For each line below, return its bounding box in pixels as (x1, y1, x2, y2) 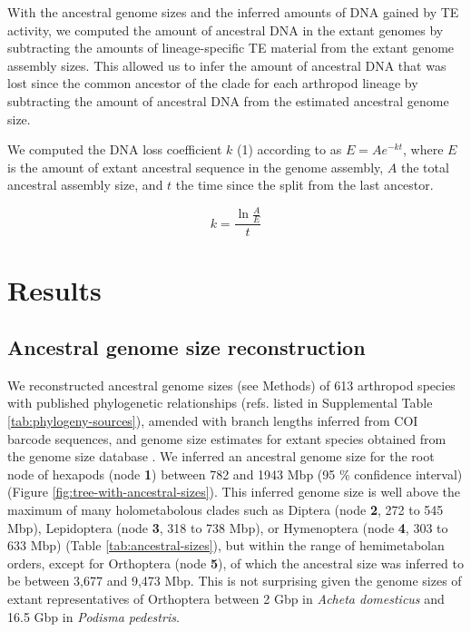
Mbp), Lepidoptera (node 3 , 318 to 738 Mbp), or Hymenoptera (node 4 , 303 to (7, 518, 448, 537)
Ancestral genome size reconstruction (7, 333, 366, 361)
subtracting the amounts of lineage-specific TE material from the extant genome (7, 38, 455, 57)
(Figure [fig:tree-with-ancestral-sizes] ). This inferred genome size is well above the (7, 482, 460, 501)
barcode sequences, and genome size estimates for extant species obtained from (7, 429, 446, 448)
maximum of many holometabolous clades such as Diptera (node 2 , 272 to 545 (7, 500, 444, 519)
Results (7, 271, 102, 308)
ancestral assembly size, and (7, 175, 163, 194)
